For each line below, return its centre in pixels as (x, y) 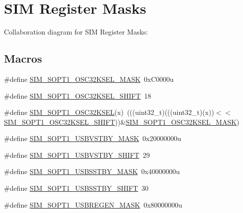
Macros (23, 58)
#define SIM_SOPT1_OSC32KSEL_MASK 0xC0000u (89, 79)
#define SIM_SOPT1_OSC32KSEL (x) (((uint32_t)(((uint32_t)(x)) (109, 112)
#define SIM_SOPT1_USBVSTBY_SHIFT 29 (77, 155)
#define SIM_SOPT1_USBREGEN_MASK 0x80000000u (93, 204)
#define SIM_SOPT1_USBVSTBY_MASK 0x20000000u (93, 138)
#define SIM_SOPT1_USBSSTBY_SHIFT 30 (76, 188)
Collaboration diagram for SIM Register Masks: (76, 32)
